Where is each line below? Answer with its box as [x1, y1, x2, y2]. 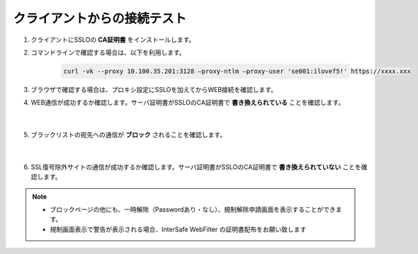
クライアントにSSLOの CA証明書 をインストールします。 [30, 35, 196, 44]
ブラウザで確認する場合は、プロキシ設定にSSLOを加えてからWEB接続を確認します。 [30, 85, 278, 93]
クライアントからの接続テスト [13, 11, 187, 26]
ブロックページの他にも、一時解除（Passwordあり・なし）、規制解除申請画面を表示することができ [50, 205, 337, 214]
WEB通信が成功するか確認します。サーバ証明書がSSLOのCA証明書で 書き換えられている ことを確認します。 [30, 98, 345, 107]
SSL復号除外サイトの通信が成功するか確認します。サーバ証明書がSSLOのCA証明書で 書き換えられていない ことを [30, 163, 361, 171]
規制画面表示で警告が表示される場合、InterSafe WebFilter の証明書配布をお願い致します [50, 225, 307, 233]
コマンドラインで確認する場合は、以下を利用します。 [30, 48, 186, 57]
